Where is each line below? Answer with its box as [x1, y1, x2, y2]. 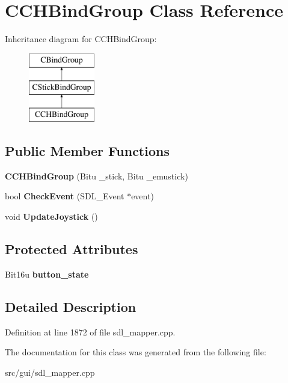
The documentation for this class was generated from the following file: [5, 346, 266, 358]
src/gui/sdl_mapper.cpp [5, 366, 95, 378]
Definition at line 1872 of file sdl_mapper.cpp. [5, 325, 176, 338]
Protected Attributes [5, 240, 138, 258]
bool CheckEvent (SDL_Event [5, 190, 124, 202]
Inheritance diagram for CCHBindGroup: [5, 33, 157, 45]
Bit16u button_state [5, 267, 89, 280]
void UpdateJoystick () [5, 210, 98, 223]
